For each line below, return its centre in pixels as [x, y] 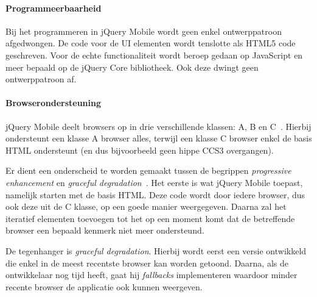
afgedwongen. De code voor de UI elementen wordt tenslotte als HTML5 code [151, 43]
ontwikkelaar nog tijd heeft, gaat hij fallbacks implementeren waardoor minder [152, 275]
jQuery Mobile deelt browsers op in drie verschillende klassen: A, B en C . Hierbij [158, 126]
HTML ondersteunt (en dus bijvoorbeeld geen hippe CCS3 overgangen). [140, 150]
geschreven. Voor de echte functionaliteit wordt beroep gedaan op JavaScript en [154, 55]
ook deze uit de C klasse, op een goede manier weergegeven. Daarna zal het [146, 206]
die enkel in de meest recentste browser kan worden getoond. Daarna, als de [147, 263]
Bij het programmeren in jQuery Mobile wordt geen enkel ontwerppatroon [144, 31]
